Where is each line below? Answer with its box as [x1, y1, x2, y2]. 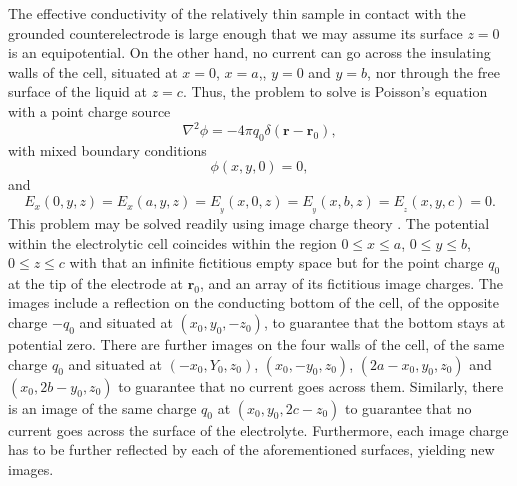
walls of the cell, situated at [8, 61, 178, 82]
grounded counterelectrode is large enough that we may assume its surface [8, 22, 463, 43]
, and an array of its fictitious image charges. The [200, 272, 503, 293]
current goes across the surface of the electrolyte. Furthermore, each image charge [8, 419, 509, 440]
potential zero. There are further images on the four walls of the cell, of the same [8, 334, 505, 355]
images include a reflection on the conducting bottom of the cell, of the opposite [8, 292, 499, 313]
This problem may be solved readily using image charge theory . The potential [8, 212, 490, 233]
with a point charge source [8, 100, 171, 121]
